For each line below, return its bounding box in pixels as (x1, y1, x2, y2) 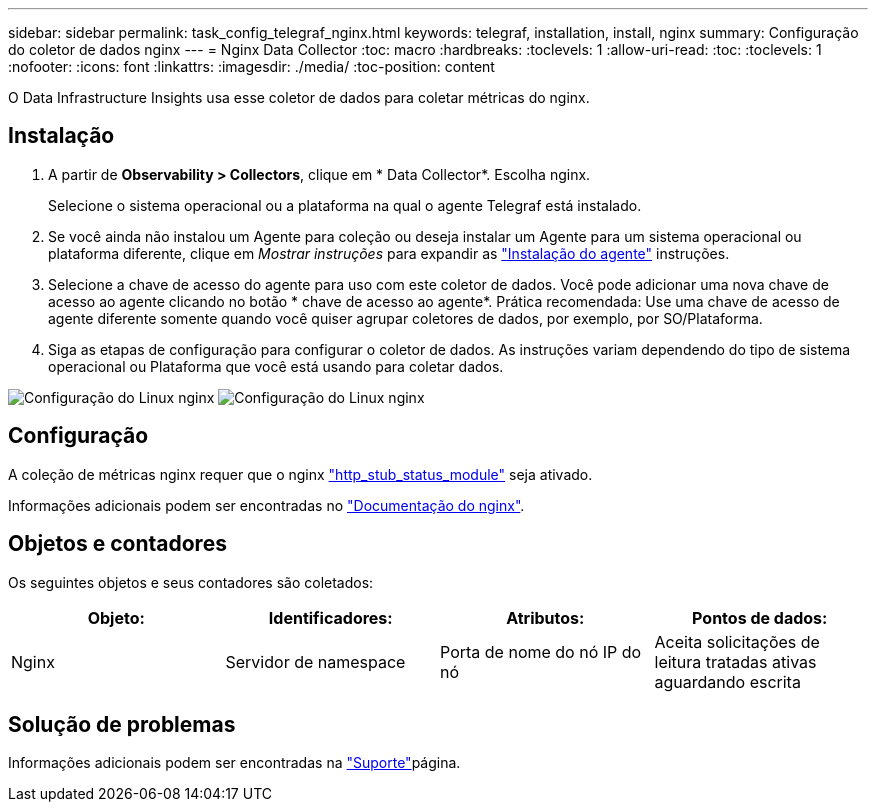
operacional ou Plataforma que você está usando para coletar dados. (48, 357, 504, 375)
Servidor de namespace (225, 651, 406, 672)
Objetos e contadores (8, 531, 227, 557)
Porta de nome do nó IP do (440, 641, 642, 662)
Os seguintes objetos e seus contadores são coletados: (8, 573, 374, 591)
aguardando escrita (654, 671, 801, 692)
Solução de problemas (8, 711, 236, 737)
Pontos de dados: (692, 607, 828, 628)
